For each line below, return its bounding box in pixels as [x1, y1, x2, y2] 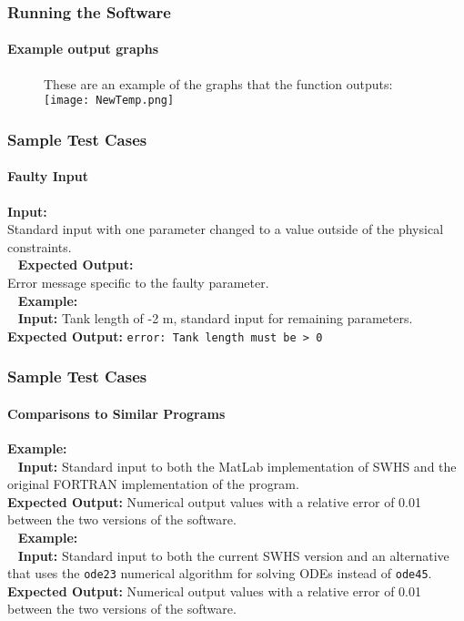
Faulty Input [7, 167, 88, 186]
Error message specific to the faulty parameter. [7, 272, 269, 291]
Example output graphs [7, 39, 158, 58]
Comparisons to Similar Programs [7, 403, 226, 422]
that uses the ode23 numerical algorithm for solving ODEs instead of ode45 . [7, 564, 432, 583]
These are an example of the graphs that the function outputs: [44, 74, 393, 93]
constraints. [7, 237, 72, 256]
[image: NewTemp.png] [44, 94, 175, 107]
